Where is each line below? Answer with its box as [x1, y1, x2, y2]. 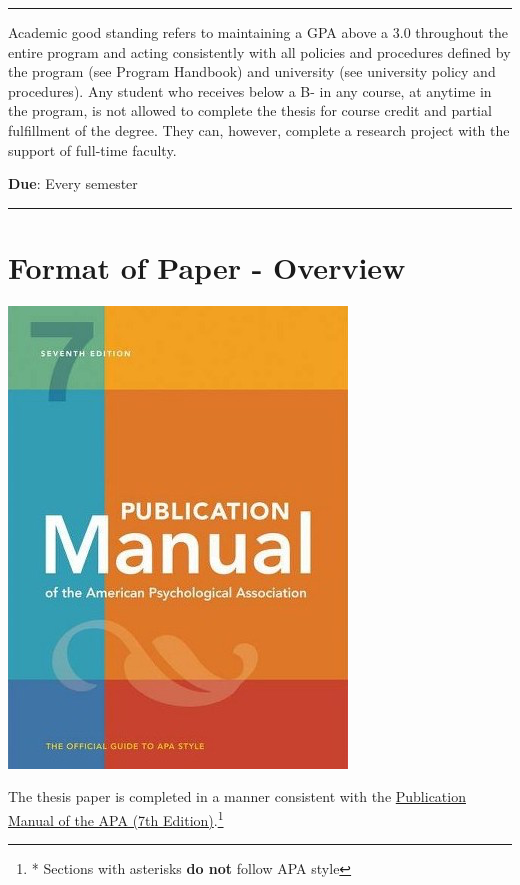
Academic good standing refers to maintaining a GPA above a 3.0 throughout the [8, 22, 508, 42]
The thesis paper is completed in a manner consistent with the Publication [8, 786, 466, 807]
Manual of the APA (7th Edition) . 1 [8, 807, 224, 830]
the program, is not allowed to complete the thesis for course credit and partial [8, 100, 492, 121]
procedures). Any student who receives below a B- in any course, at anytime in [8, 80, 492, 101]
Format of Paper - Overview [8, 246, 406, 287]
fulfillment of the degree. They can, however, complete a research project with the [8, 119, 510, 140]
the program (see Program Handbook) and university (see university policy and [8, 61, 496, 82]
